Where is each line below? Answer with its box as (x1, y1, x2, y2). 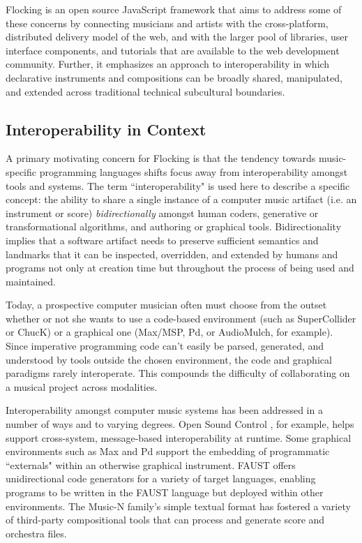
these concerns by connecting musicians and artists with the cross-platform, (6, 15, 329, 30)
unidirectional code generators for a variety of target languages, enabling (6, 471, 316, 486)
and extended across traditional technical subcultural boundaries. (6, 84, 285, 98)
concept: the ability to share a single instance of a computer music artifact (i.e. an (6, 192, 357, 207)
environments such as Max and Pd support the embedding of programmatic (6, 444, 330, 459)
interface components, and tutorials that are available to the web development (6, 43, 340, 57)
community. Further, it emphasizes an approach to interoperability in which (6, 57, 330, 71)
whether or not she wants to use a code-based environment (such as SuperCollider (6, 311, 356, 325)
